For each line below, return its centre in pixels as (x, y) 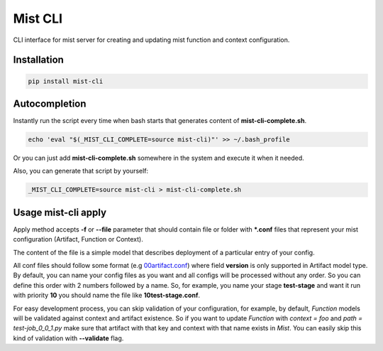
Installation (38, 60)
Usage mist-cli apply (60, 212)
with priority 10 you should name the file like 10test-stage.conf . (107, 296)
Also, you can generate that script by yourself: (81, 171)
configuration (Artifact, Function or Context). (78, 239)
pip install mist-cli (66, 81)
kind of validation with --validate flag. (68, 338)
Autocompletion (50, 103)
